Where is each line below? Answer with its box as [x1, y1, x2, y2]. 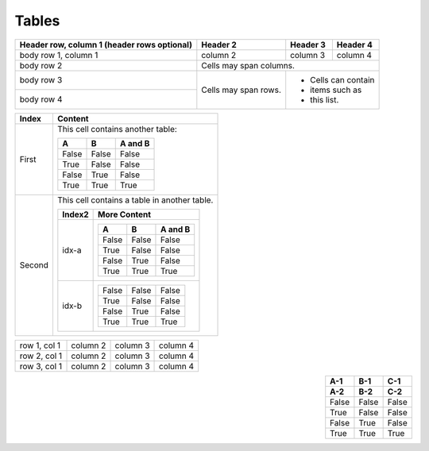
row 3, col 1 [19, 360, 63, 372]
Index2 [62, 209, 89, 220]
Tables [14, 12, 60, 29]
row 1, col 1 [19, 340, 61, 351]
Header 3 [290, 39, 326, 50]
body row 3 [19, 75, 63, 86]
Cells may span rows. [201, 84, 281, 95]
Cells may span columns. [201, 60, 296, 71]
